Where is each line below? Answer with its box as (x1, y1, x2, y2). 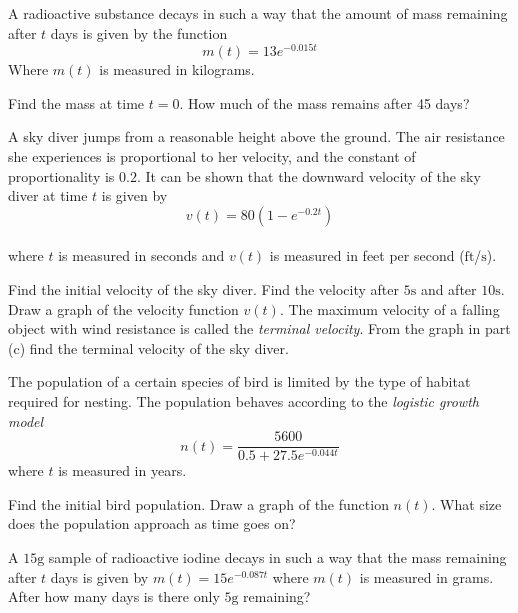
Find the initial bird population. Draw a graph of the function (8, 493, 389, 514)
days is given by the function (50, 22, 228, 43)
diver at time (8, 185, 88, 206)
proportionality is (8, 165, 115, 186)
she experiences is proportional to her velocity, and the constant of (8, 146, 416, 167)
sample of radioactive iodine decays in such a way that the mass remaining (48, 547, 507, 568)
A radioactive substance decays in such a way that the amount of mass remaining (8, 3, 508, 23)
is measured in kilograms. (99, 59, 255, 80)
